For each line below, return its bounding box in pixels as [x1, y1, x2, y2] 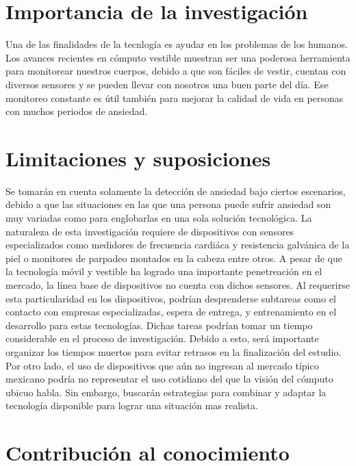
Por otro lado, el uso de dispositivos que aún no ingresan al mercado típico [5, 358, 319, 372]
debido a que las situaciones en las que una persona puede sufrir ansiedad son [5, 197, 331, 211]
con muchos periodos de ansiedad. [5, 104, 148, 118]
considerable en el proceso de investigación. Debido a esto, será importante [5, 331, 319, 346]
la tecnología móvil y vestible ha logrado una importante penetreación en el [5, 264, 322, 279]
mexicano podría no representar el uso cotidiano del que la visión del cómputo [5, 372, 333, 386]
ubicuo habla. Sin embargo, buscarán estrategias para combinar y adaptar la [5, 385, 327, 399]
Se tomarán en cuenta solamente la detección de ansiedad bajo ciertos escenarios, [5, 183, 346, 198]
